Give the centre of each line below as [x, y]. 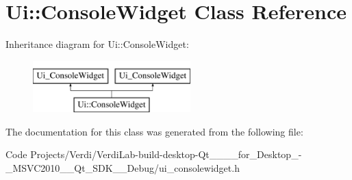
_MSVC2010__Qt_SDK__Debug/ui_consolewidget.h [123, 168]
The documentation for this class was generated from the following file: [154, 131]
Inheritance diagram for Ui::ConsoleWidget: [97, 44]
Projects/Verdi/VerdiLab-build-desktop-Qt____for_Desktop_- [166, 154]
